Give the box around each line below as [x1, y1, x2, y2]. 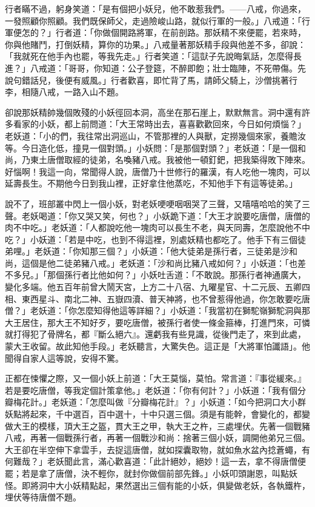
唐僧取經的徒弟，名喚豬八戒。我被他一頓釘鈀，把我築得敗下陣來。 [47, 153, 310, 166]
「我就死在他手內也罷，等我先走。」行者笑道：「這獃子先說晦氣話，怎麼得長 [5, 50, 302, 62]
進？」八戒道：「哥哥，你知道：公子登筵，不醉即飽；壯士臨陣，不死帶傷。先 [5, 61, 306, 74]
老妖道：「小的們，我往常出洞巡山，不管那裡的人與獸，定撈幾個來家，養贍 [5, 129, 297, 142]
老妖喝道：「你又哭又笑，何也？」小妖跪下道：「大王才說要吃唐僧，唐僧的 [21, 209, 310, 222]
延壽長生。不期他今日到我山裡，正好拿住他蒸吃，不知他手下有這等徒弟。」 [5, 177, 297, 190]
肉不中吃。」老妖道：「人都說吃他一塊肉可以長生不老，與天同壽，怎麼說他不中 [5, 221, 310, 234]
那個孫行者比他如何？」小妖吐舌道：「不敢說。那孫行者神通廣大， [47, 268, 306, 281]
